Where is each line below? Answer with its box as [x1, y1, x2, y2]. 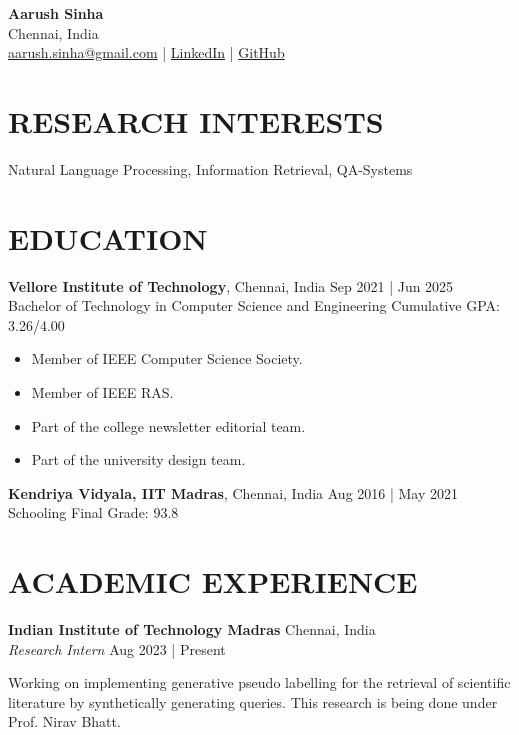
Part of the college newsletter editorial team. [31, 415, 306, 436]
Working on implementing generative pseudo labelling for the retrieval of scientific [8, 672, 511, 693]
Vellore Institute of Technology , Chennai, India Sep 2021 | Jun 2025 [8, 275, 454, 296]
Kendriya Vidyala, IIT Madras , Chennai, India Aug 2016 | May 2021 [8, 482, 459, 503]
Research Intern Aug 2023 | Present [8, 638, 226, 659]
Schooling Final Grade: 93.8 [8, 502, 179, 523]
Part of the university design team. [31, 449, 246, 470]
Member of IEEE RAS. [31, 382, 174, 402]
